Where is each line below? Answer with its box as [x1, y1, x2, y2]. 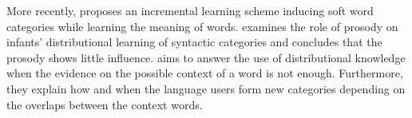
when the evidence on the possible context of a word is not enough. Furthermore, [6, 65, 403, 81]
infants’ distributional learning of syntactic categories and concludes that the [6, 33, 382, 50]
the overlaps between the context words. [6, 96, 203, 112]
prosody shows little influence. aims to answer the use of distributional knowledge [6, 49, 406, 65]
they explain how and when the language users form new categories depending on [6, 80, 406, 96]
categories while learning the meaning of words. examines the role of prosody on [6, 18, 398, 34]
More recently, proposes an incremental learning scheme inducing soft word [6, 2, 374, 18]
